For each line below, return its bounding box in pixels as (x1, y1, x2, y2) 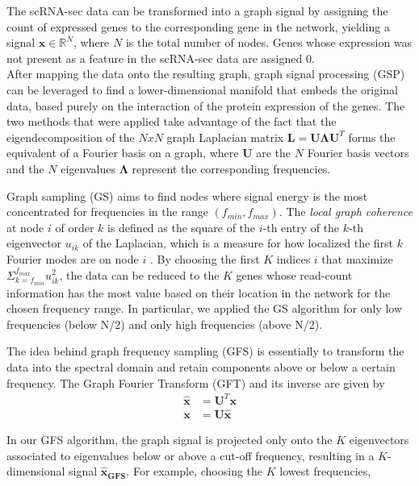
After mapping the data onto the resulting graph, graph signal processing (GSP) (6, 65, 405, 82)
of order (55, 218, 94, 235)
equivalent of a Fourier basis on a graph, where (6, 144, 239, 161)
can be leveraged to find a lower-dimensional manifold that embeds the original (6, 81, 398, 98)
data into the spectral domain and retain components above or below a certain (6, 358, 396, 375)
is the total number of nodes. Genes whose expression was (125, 34, 413, 51)
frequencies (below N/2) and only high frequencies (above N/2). (6, 315, 323, 332)
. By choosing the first (149, 250, 260, 267)
